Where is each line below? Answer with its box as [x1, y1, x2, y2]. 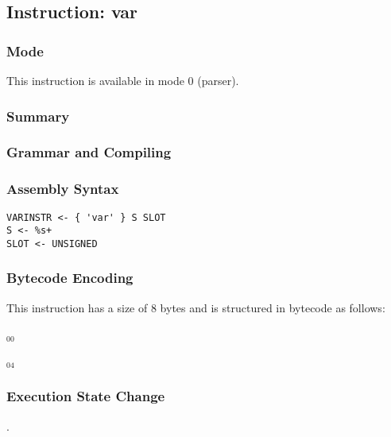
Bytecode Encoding [6, 268, 134, 288]
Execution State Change [6, 386, 165, 406]
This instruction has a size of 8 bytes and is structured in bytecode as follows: [6, 299, 385, 315]
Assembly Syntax [6, 179, 119, 199]
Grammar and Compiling [6, 142, 172, 162]
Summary [6, 106, 70, 126]
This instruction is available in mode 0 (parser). [6, 72, 239, 88]
